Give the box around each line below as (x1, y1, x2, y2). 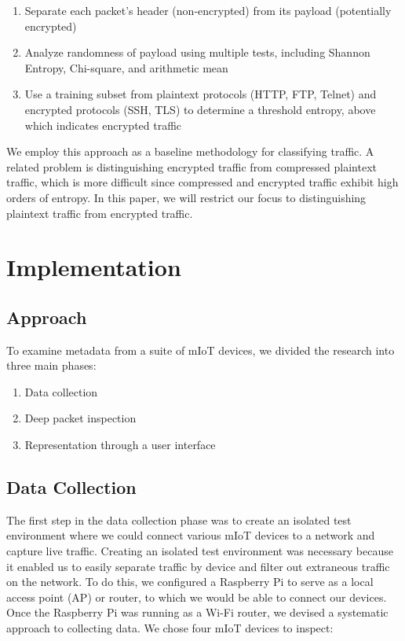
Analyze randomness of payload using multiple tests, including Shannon (24, 44, 370, 61)
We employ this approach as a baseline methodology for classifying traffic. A (6, 143, 374, 160)
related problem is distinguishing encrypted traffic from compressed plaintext (6, 158, 377, 175)
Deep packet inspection (24, 410, 137, 426)
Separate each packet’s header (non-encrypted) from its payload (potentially (24, 2, 392, 18)
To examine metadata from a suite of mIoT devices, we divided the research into (6, 341, 395, 358)
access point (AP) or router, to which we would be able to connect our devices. (6, 588, 387, 605)
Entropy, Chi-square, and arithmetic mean (24, 59, 228, 76)
